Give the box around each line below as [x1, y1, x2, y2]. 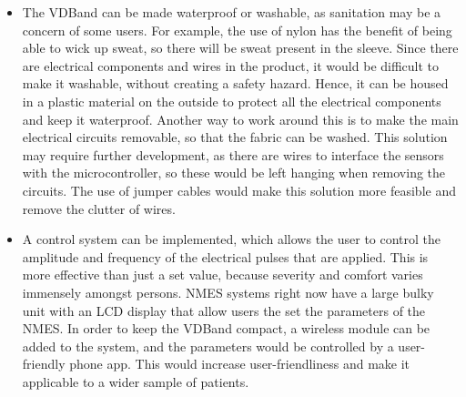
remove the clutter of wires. [22, 198, 176, 218]
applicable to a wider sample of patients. [22, 372, 249, 391]
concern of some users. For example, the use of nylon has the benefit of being [22, 20, 452, 39]
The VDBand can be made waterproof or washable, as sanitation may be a [22, 3, 441, 21]
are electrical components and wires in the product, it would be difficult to [22, 56, 440, 75]
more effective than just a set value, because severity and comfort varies [22, 265, 423, 284]
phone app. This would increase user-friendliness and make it [69, 354, 410, 373]
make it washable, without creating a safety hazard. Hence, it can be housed [22, 74, 449, 93]
